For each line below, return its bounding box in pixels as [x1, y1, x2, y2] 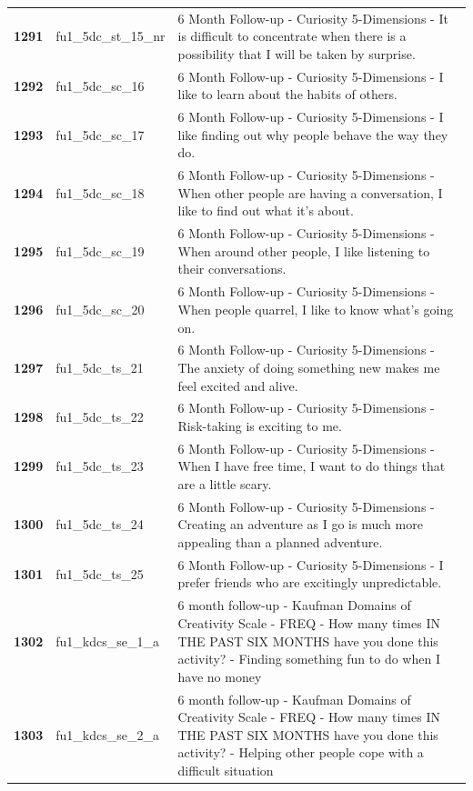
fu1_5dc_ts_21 [55, 357, 144, 376]
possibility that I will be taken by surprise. [177, 44, 416, 63]
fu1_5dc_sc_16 [55, 75, 145, 95]
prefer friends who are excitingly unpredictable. [177, 573, 442, 592]
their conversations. [177, 259, 287, 278]
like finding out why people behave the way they [177, 125, 448, 144]
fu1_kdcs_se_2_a [55, 725, 159, 744]
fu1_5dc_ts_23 [55, 456, 144, 476]
